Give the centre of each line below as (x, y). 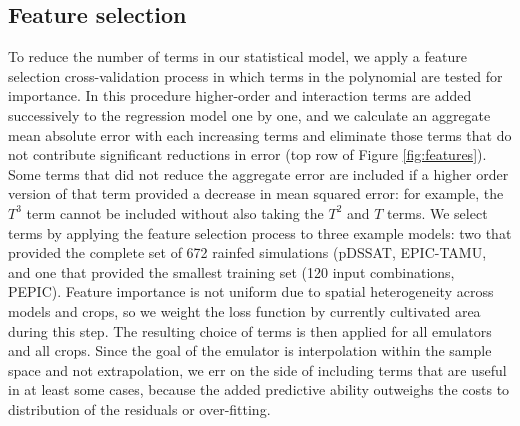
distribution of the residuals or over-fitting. (139, 408)
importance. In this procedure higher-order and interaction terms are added (240, 95)
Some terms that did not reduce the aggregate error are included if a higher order (258, 173)
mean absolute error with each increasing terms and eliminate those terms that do (260, 134)
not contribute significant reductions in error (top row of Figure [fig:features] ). (247, 154)
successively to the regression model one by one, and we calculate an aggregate (249, 114)
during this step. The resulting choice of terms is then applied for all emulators (250, 330)
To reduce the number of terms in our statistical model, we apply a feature (237, 56)
